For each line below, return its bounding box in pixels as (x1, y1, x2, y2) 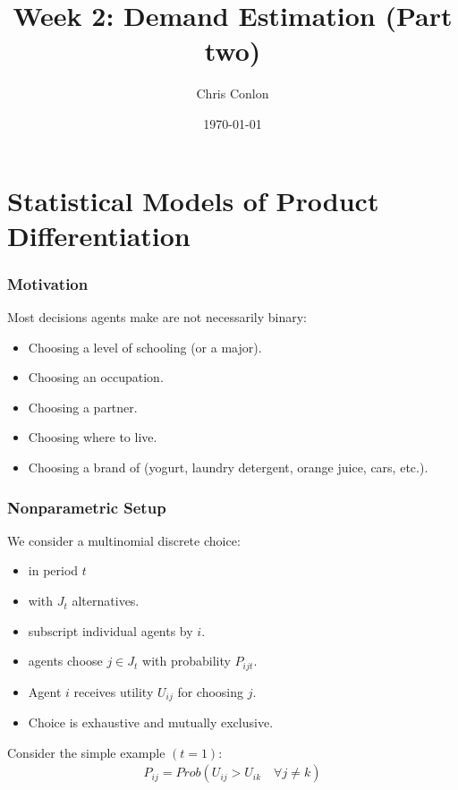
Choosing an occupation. (28, 368, 164, 387)
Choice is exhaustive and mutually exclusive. (28, 713, 274, 732)
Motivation (7, 272, 89, 294)
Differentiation (7, 217, 191, 253)
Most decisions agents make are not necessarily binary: (7, 308, 307, 327)
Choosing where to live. (28, 428, 157, 446)
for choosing (177, 682, 244, 701)
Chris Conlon (196, 84, 269, 103)
